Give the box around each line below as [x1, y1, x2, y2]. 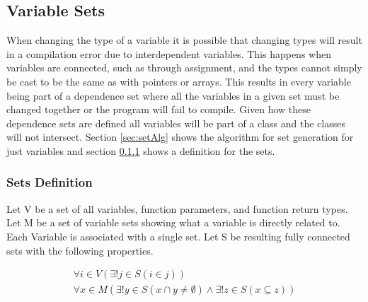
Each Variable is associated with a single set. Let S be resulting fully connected [6, 228, 350, 243]
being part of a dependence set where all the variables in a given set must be [6, 88, 340, 103]
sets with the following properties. [6, 243, 154, 257]
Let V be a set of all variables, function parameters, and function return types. [6, 201, 348, 216]
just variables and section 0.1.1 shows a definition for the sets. [6, 143, 275, 158]
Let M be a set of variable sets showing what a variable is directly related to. [6, 215, 340, 230]
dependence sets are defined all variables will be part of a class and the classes [6, 115, 346, 130]
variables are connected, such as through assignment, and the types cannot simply [6, 60, 362, 75]
